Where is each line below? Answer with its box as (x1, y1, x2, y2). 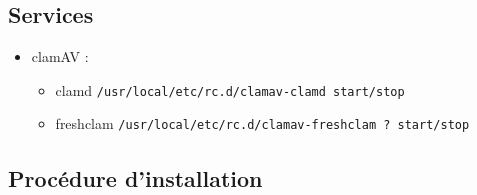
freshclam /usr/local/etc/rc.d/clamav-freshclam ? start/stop (55, 113, 470, 134)
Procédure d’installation (8, 162, 263, 193)
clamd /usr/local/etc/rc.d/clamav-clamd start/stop (55, 79, 405, 100)
